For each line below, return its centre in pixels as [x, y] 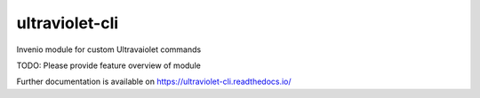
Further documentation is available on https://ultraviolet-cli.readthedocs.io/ [154, 82]
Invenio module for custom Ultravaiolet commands [109, 49]
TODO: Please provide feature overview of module [109, 65]
